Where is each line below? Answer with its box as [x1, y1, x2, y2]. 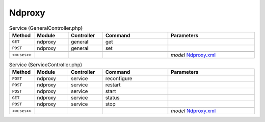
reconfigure [105, 75, 132, 82]
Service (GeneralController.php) [9, 24, 83, 31]
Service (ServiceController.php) [9, 61, 82, 68]
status [105, 94, 120, 101]
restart [105, 81, 121, 88]
